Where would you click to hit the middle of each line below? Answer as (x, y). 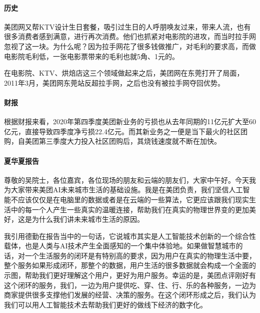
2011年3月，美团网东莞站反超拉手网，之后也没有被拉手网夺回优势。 (114, 82)
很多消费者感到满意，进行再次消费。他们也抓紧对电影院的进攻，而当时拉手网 (130, 36)
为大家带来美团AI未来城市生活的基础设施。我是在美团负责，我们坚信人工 (123, 190)
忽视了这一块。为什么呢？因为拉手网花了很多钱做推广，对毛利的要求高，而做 (130, 46)
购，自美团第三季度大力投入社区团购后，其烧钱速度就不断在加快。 (112, 141)
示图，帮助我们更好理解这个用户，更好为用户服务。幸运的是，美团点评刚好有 (130, 275)
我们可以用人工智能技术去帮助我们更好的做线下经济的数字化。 (105, 304)
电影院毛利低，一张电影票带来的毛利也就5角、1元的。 (91, 56)
